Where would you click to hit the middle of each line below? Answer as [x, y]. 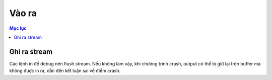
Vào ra [23, 13]
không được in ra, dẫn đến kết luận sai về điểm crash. [65, 71]
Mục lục [18, 28]
